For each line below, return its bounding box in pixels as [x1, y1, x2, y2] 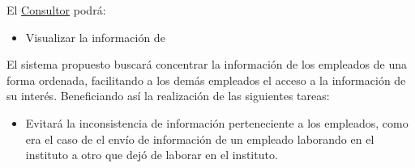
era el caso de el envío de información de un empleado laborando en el [25, 130, 374, 147]
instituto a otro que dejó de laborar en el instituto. [25, 146, 278, 163]
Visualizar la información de [25, 28, 165, 45]
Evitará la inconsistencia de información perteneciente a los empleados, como [25, 114, 409, 131]
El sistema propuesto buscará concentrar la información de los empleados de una [6, 56, 407, 73]
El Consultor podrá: [6, 2, 106, 18]
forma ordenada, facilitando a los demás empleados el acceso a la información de [6, 71, 406, 88]
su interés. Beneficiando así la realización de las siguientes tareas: [6, 87, 330, 104]
